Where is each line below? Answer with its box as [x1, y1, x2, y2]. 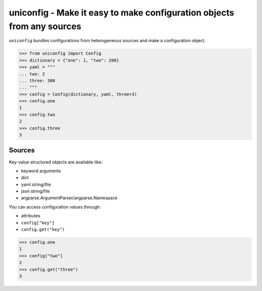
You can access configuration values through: [9, 204, 101, 210]
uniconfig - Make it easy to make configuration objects [9, 7, 234, 18]
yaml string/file [21, 181, 51, 187]
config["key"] [21, 220, 55, 226]
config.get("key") [21, 227, 65, 232]
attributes [21, 213, 41, 219]
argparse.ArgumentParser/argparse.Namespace [21, 195, 118, 201]
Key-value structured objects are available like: [9, 159, 103, 165]
